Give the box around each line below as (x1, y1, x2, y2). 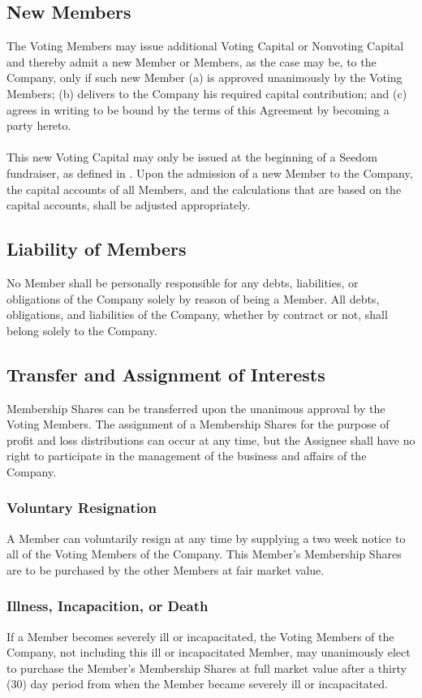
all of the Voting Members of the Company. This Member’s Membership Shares (6, 545, 402, 562)
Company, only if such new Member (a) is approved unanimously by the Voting (6, 69, 403, 86)
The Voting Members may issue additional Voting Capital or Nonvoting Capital (6, 37, 404, 54)
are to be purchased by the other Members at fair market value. (6, 561, 325, 578)
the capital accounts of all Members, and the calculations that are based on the (6, 180, 402, 197)
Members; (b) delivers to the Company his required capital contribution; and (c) (6, 84, 407, 101)
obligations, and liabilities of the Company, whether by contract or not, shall (6, 306, 388, 323)
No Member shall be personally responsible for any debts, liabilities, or (6, 274, 359, 291)
